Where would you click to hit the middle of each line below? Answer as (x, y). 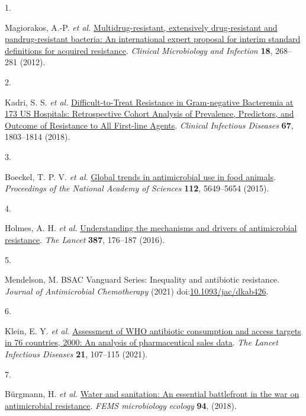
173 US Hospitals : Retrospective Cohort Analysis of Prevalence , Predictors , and (149, 113)
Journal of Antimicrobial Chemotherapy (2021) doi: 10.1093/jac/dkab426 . (137, 291)
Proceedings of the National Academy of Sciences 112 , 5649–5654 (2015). (137, 188)
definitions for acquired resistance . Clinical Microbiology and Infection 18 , (139, 50)
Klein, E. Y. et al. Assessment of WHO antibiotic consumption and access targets (153, 330)
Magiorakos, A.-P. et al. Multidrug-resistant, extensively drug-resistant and (141, 27)
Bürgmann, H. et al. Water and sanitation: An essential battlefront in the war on (152, 394)
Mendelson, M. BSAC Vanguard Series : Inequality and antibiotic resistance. (142, 279)
